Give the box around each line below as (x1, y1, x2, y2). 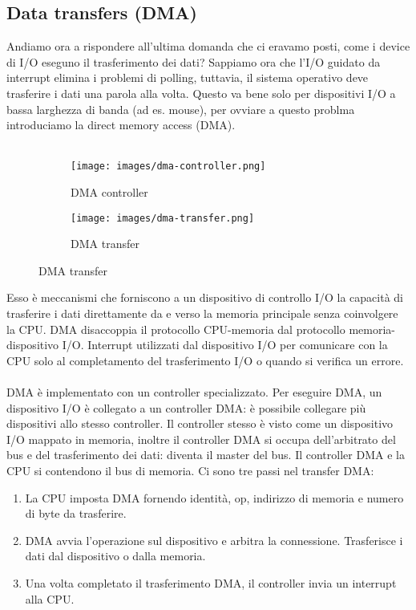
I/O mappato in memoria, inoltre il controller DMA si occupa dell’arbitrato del (6, 430, 396, 447)
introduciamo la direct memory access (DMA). (6, 116, 236, 133)
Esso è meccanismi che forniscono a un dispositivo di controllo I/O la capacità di (6, 289, 403, 306)
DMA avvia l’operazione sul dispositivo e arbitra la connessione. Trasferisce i (25, 531, 403, 548)
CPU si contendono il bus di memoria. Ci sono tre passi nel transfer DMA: (6, 462, 374, 478)
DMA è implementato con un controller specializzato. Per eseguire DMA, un (6, 384, 382, 401)
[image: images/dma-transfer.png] (71, 212, 255, 224)
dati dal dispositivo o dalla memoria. (25, 547, 206, 564)
